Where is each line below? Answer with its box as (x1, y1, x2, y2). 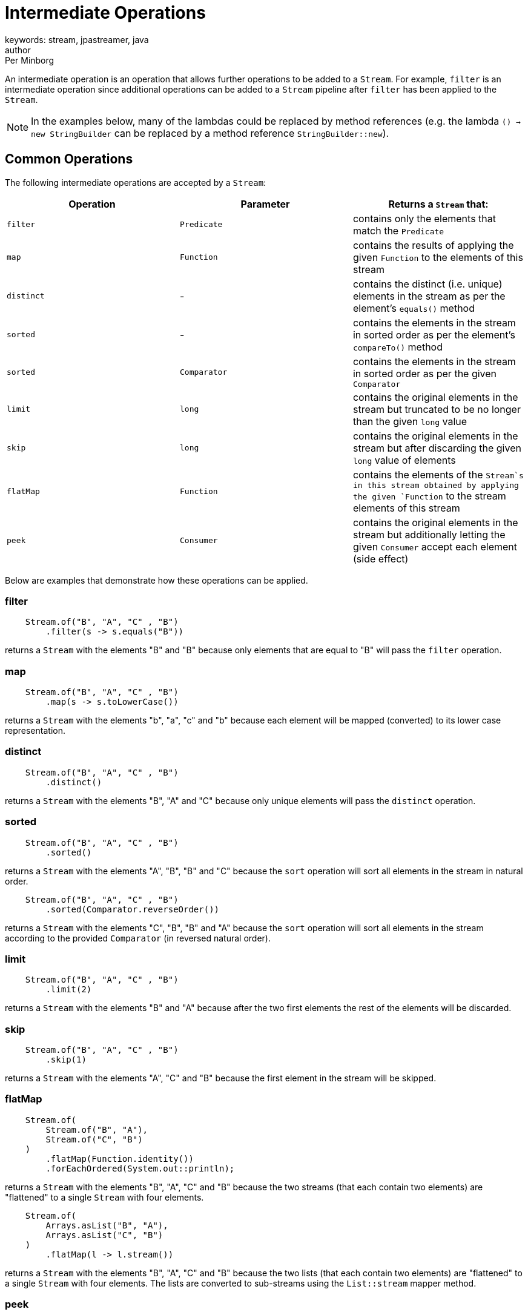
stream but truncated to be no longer (352, 403, 521, 415)
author (5, 44, 31, 55)
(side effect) (352, 552, 409, 565)
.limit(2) (45, 984, 92, 995)
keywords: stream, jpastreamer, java (5, 34, 149, 45)
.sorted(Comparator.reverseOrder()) (45, 904, 220, 914)
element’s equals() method (352, 302, 475, 314)
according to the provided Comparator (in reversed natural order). (5, 932, 271, 943)
